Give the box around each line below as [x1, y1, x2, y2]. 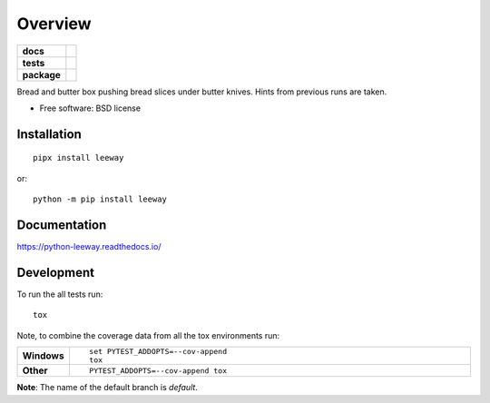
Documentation [16, 217, 107, 232]
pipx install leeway [33, 152, 124, 163]
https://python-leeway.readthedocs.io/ [16, 241, 162, 252]
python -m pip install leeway [33, 194, 168, 204]
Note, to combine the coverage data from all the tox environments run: [16, 329, 280, 340]
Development [16, 264, 95, 280]
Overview [16, 14, 92, 34]
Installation [16, 126, 82, 142]
